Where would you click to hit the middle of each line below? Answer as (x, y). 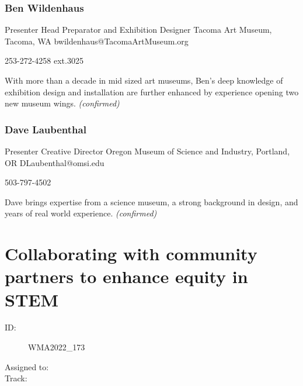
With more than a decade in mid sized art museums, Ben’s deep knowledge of (144, 80)
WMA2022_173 (57, 347)
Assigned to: (27, 366)
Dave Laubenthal (46, 129)
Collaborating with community (131, 254)
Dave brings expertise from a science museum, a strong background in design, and (151, 201)
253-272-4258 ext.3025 (44, 61)
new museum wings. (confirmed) (62, 103)
